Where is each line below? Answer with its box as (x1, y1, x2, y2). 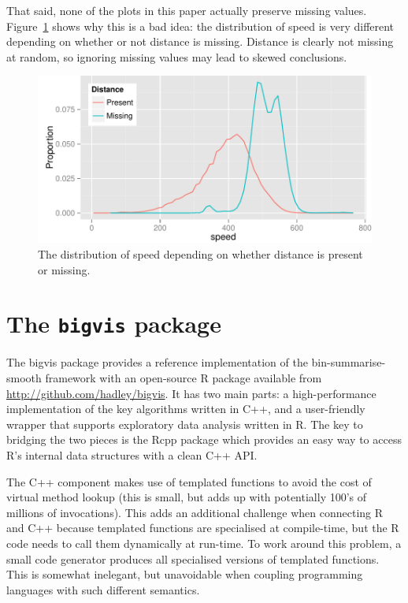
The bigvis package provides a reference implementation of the (6, 354, 308, 370)
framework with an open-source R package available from (45, 370, 322, 385)
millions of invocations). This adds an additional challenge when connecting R (6, 504, 384, 520)
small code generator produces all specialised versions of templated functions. (6, 550, 380, 567)
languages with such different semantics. (6, 581, 200, 597)
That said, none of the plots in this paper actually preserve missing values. (6, 2, 367, 18)
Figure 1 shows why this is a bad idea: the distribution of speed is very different (6, 17, 395, 34)
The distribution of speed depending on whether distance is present (38, 245, 363, 262)
